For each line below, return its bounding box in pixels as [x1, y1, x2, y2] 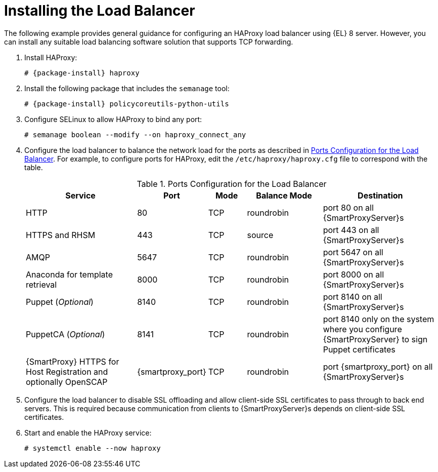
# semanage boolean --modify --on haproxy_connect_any [24, 130, 246, 139]
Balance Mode [256, 190, 312, 201]
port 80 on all [323, 202, 374, 213]
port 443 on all [323, 224, 379, 235]
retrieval [26, 279, 57, 290]
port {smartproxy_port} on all [323, 361, 433, 372]
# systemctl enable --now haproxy [24, 444, 161, 452]
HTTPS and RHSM [26, 229, 96, 240]
